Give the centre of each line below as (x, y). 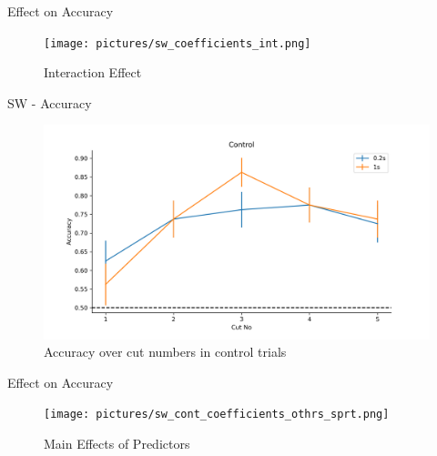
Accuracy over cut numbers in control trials (165, 352)
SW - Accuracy (50, 102)
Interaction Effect (93, 72)
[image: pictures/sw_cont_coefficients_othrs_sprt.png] (217, 415)
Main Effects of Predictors (117, 444)
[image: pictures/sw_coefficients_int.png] (178, 43)
